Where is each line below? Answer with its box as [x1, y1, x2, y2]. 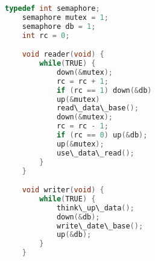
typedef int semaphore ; [5, 4, 100, 13]
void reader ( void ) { [22, 50, 104, 59]
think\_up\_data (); [56, 203, 134, 212]
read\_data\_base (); [56, 104, 139, 113]
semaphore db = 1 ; [22, 22, 96, 31]
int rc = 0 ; [22, 31, 70, 40]
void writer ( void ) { [22, 186, 104, 195]
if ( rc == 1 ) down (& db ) [56, 86, 152, 95]
